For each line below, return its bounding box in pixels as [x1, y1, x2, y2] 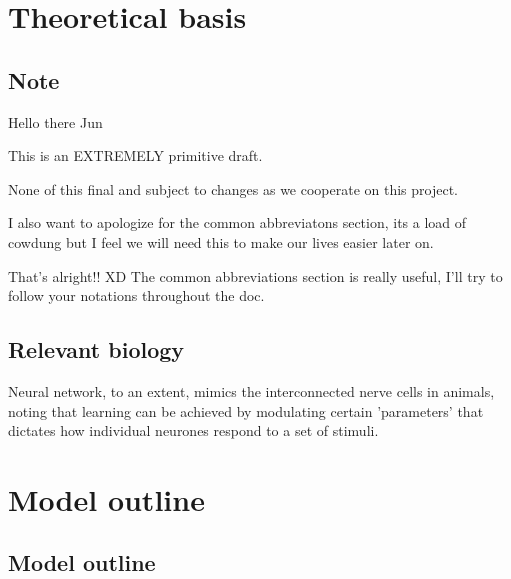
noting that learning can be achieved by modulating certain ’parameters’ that [8, 400, 484, 421]
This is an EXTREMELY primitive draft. [8, 145, 263, 166]
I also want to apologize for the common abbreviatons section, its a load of [8, 212, 467, 233]
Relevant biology [8, 334, 185, 365]
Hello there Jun [8, 111, 103, 132]
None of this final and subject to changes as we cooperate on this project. [8, 178, 459, 199]
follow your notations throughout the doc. [8, 285, 265, 306]
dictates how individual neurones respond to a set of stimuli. [8, 420, 379, 441]
